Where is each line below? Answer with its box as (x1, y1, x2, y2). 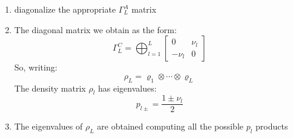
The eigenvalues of (14, 120, 83, 133)
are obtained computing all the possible (97, 120, 243, 133)
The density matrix (14, 81, 86, 94)
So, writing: (14, 61, 58, 74)
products (255, 120, 288, 133)
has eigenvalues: (98, 81, 157, 94)
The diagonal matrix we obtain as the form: (14, 23, 177, 36)
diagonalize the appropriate (14, 3, 116, 15)
